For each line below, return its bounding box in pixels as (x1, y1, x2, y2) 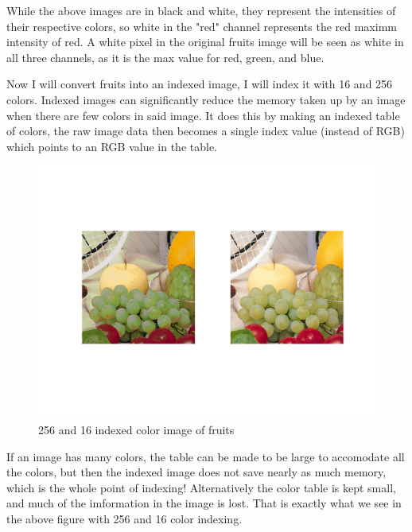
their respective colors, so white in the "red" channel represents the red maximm (6, 17, 397, 34)
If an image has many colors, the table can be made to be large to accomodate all (6, 448, 405, 464)
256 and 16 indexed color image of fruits (38, 421, 235, 437)
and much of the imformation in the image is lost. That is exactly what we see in (6, 495, 402, 511)
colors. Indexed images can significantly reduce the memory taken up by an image (6, 91, 406, 107)
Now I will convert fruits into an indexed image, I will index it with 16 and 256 (6, 76, 393, 92)
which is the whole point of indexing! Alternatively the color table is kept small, (6, 479, 396, 495)
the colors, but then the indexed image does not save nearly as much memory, (6, 464, 387, 480)
